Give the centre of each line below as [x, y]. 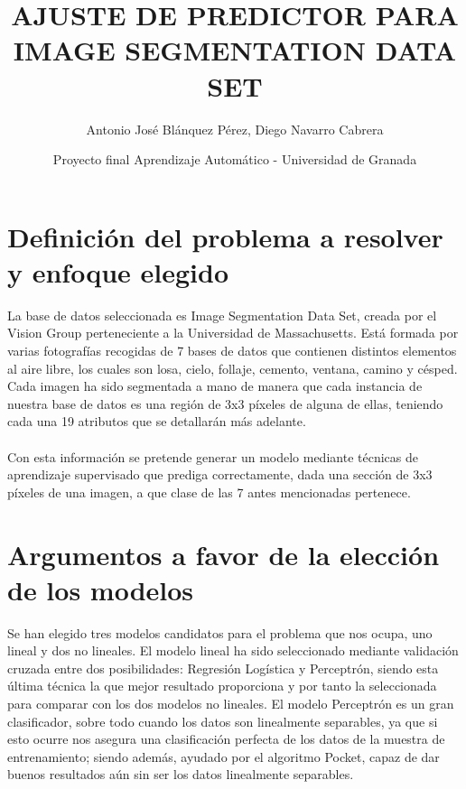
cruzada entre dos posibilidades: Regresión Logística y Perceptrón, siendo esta [223, 668]
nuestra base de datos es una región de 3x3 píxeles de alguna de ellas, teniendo [225, 403]
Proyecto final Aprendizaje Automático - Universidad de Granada [235, 159]
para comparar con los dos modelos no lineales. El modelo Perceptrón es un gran [231, 704]
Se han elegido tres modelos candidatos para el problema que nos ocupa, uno [220, 632]
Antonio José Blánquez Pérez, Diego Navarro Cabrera [235, 129]
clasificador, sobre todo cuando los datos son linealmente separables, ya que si [223, 721]
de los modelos [101, 589]
